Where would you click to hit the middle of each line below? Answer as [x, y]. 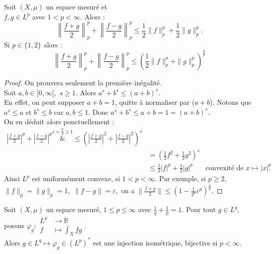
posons [14, 225]
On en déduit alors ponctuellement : [59, 122]
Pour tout [201, 209]
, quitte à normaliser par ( [155, 102]
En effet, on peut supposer [44, 102]
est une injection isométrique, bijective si [155, 242]
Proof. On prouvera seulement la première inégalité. [83, 82]
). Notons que [231, 102]
